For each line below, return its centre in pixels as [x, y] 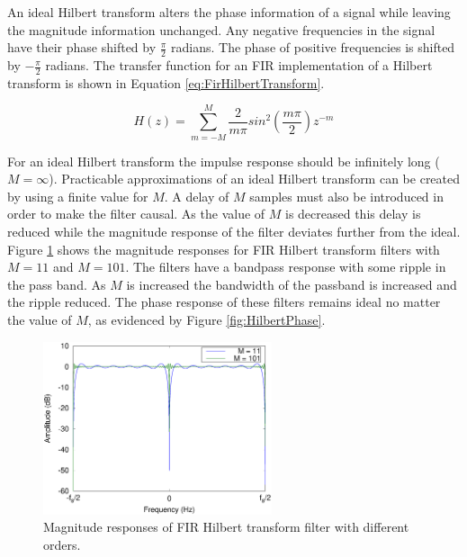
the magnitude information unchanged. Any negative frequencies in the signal [221, 29]
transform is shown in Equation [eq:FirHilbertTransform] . [166, 82]
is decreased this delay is [353, 214]
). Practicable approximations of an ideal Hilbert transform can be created [255, 179]
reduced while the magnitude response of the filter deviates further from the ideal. [234, 231]
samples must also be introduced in [346, 196]
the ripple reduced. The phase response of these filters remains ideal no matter [224, 302]
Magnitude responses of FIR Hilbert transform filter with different [226, 527]
